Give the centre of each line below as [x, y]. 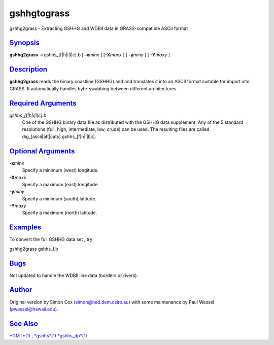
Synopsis [25, 43]
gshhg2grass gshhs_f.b [34, 249]
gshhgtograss [40, 13]
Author [21, 290]
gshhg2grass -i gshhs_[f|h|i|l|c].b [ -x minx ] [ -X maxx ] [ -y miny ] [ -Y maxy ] [90, 55]
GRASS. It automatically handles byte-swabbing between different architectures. [94, 88]
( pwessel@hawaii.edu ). [34, 309]
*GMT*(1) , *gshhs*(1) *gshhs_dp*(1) [48, 335]
